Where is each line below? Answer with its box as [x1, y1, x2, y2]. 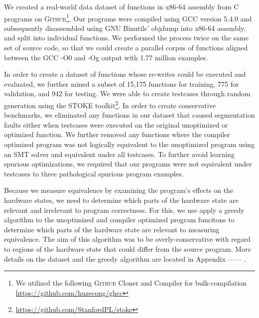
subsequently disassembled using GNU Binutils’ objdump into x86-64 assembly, [4, 22, 246, 33]
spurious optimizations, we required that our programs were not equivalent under [4, 159, 252, 169]
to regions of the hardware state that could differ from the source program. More [4, 243, 251, 254]
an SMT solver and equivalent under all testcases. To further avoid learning [4, 149, 235, 159]
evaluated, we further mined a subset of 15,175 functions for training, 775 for [4, 78, 239, 89]
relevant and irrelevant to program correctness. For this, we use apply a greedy [4, 204, 245, 215]
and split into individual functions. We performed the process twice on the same [4, 32, 249, 43]
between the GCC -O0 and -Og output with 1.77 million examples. [4, 52, 208, 62]
